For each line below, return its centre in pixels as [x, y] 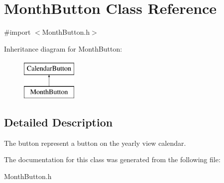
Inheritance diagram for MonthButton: [63, 48]
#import [17, 32]
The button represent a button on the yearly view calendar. [95, 143]
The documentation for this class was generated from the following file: [112, 159]
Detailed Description [58, 122]
